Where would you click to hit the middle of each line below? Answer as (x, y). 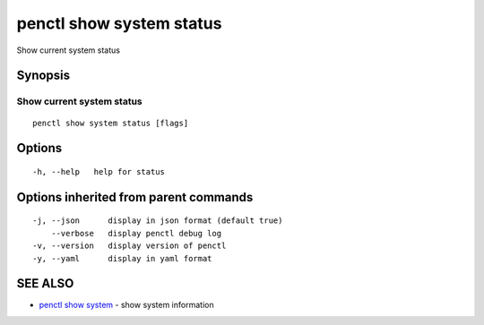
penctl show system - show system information (126, 305)
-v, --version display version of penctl (130, 246)
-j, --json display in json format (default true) (158, 221)
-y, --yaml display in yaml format (122, 258)
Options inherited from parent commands (135, 197)
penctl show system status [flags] (111, 123)
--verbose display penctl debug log (136, 233)
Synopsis (43, 76)
